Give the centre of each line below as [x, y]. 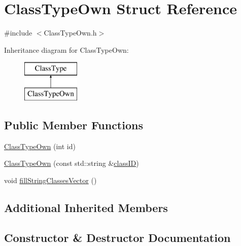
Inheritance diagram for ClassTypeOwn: [66, 49]
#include [18, 33]
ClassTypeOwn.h [70, 33]
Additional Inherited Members [86, 207]
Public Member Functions [74, 125]
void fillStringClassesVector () [50, 180]
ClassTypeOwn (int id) [40, 146]
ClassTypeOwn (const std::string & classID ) [72, 163]
